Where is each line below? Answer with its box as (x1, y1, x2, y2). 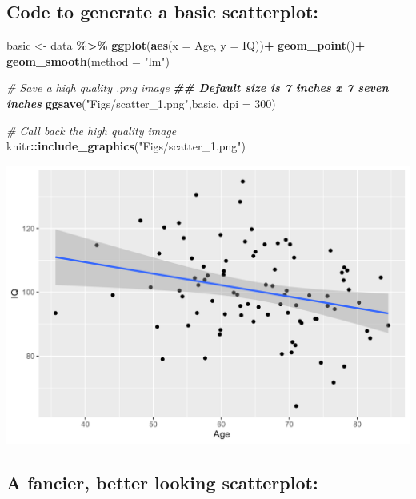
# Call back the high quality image (6, 122, 177, 138)
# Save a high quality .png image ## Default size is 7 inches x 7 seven (6, 79, 389, 96)
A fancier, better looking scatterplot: (6, 470, 318, 495)
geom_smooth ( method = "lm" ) (6, 52, 170, 69)
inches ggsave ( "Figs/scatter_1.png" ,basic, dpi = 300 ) (6, 94, 276, 111)
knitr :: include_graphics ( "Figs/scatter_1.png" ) (6, 138, 246, 154)
